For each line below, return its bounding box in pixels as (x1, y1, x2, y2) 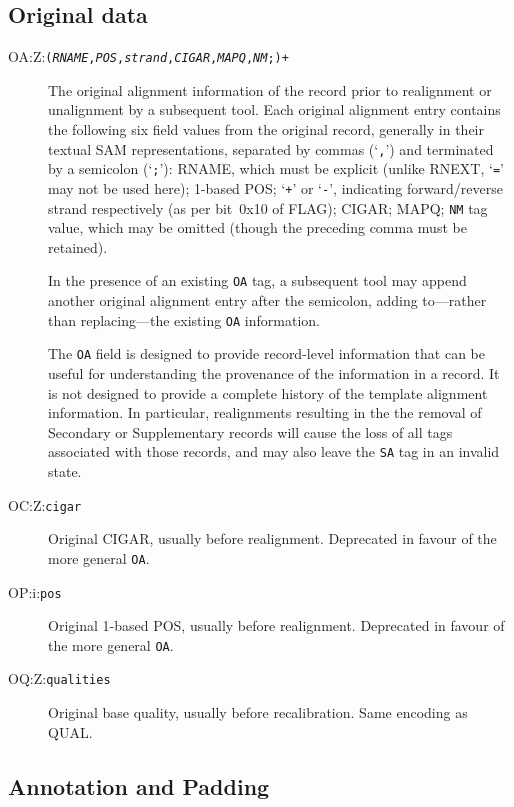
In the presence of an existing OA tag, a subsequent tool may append (48, 270, 467, 291)
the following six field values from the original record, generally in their (48, 119, 484, 140)
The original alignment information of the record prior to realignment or (48, 79, 492, 100)
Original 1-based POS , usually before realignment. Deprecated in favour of (48, 615, 505, 636)
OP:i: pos (8, 581, 62, 602)
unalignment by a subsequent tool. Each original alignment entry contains (48, 99, 501, 120)
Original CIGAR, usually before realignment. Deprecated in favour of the (48, 528, 497, 549)
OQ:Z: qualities (8, 668, 111, 689)
